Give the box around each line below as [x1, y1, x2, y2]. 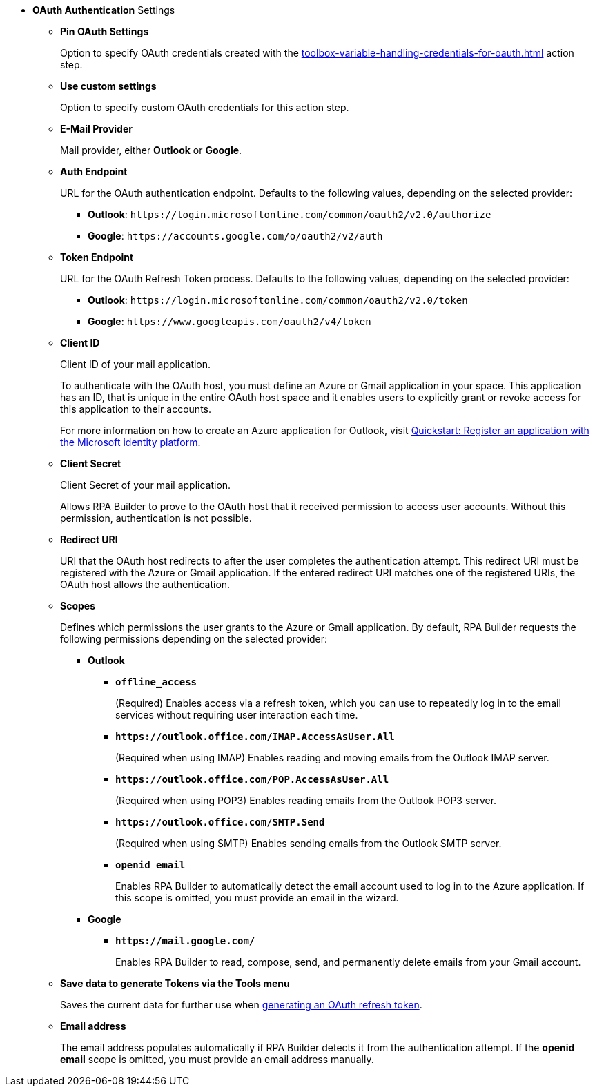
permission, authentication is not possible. [60, 512, 252, 524]
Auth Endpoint [60, 166, 128, 177]
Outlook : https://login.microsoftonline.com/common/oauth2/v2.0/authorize [88, 208, 491, 220]
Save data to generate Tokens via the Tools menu [60, 977, 290, 989]
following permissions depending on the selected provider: [60, 633, 328, 645]
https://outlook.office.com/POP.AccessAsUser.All [115, 774, 389, 785]
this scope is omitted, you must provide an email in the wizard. [115, 892, 399, 904]
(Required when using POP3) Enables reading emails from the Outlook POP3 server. [115, 794, 497, 806]
